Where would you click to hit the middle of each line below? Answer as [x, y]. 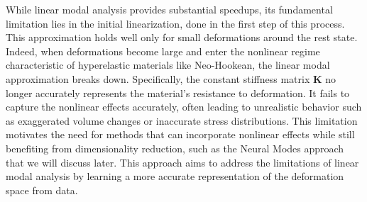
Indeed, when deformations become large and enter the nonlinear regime [163, 51]
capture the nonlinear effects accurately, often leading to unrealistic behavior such [184, 107]
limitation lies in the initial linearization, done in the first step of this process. [175, 23]
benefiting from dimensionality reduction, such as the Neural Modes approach [175, 148]
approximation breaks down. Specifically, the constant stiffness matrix [158, 78]
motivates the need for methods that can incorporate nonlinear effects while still [180, 134]
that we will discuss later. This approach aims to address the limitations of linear [182, 162]
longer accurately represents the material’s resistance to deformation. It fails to [178, 92]
